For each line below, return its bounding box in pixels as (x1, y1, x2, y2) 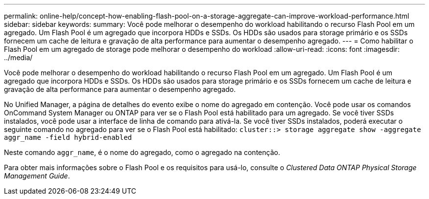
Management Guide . (4, 172, 70, 180)
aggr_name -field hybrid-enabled (4, 133, 132, 141)
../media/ (4, 53, 33, 62)
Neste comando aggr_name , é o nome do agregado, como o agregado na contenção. (4, 148, 280, 156)
